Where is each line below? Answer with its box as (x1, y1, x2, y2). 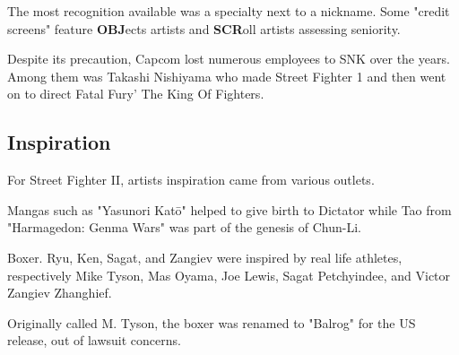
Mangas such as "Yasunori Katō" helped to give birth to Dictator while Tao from (7, 200, 452, 219)
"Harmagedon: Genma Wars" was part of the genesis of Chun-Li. (7, 218, 362, 237)
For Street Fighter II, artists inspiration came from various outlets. (7, 170, 375, 189)
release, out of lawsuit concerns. (7, 331, 181, 350)
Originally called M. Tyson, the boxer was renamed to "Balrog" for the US (7, 313, 416, 332)
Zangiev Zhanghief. (7, 283, 112, 302)
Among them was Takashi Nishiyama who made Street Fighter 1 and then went (7, 66, 446, 85)
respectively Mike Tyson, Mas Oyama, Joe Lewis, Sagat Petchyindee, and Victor (7, 265, 451, 284)
